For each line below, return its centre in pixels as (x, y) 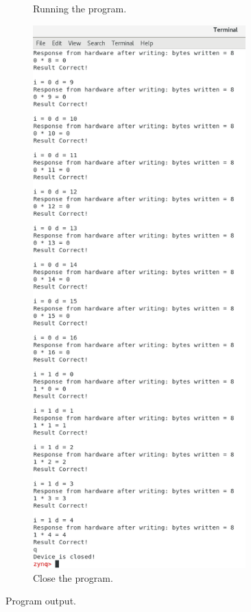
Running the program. (80, 8)
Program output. (41, 601)
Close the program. (73, 577)
